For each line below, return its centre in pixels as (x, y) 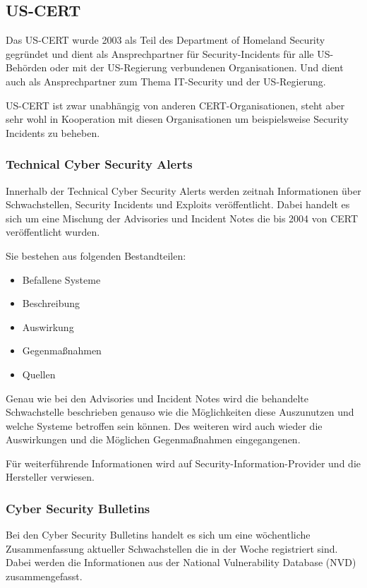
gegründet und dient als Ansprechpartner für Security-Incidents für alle (160, 53)
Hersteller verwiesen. (50, 477)
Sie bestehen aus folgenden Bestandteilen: (96, 255)
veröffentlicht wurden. (53, 232)
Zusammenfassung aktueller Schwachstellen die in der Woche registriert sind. (172, 548)
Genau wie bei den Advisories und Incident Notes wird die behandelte (157, 398)
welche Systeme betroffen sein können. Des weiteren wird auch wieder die (164, 425)
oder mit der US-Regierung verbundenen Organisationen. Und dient (197, 67)
